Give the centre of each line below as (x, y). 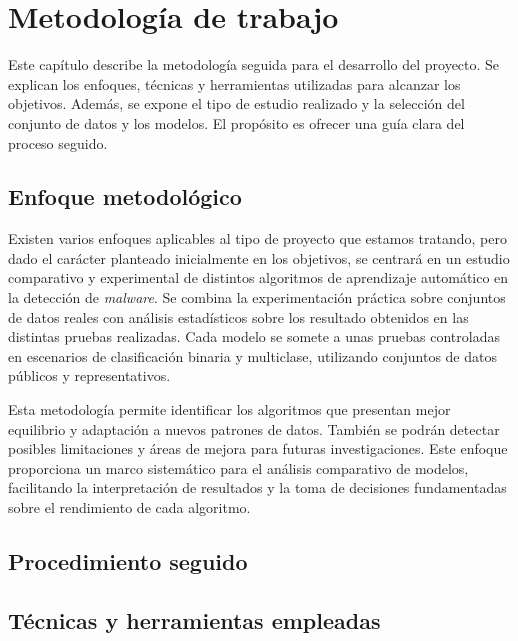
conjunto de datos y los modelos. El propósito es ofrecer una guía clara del (236, 122)
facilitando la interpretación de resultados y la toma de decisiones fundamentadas (257, 487)
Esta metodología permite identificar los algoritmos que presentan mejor (229, 409)
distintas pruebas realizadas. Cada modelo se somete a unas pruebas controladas (254, 336)
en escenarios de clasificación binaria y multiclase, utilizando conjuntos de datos (252, 355)
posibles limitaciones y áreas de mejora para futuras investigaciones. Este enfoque (258, 448)
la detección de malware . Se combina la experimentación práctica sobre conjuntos (257, 297)
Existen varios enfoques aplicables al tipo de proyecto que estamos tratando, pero (257, 238)
